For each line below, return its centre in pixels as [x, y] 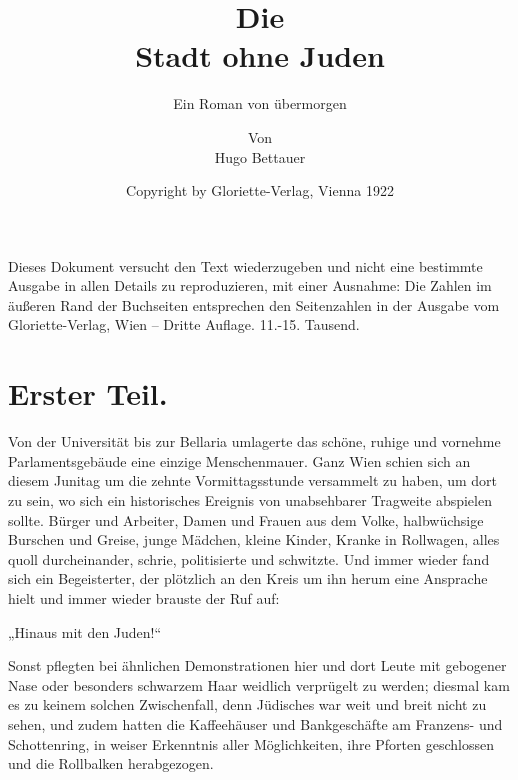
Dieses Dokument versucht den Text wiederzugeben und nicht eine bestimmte [245, 265]
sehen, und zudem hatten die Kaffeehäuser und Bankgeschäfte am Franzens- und [255, 723]
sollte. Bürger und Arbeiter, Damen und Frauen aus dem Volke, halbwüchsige [246, 519]
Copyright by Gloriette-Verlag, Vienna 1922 [260, 190]
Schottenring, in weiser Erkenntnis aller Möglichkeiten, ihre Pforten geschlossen [251, 743]
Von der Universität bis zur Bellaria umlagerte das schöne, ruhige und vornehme [254, 441]
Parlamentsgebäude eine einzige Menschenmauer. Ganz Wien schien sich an [239, 460]
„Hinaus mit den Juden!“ [85, 631]
